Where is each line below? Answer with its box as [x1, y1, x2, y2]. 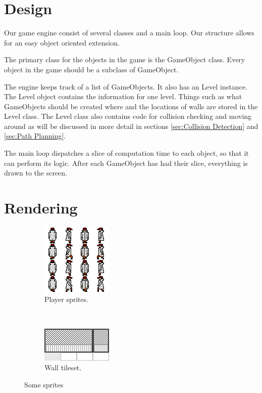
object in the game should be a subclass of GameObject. [4, 64, 179, 74]
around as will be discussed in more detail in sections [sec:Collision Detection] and [4, 120, 258, 131]
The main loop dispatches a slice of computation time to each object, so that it [4, 148, 249, 158]
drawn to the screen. [4, 167, 67, 178]
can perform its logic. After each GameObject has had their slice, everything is [4, 157, 248, 168]
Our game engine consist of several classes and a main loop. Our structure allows [4, 27, 254, 38]
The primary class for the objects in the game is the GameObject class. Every [4, 54, 245, 65]
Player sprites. [44, 293, 89, 304]
